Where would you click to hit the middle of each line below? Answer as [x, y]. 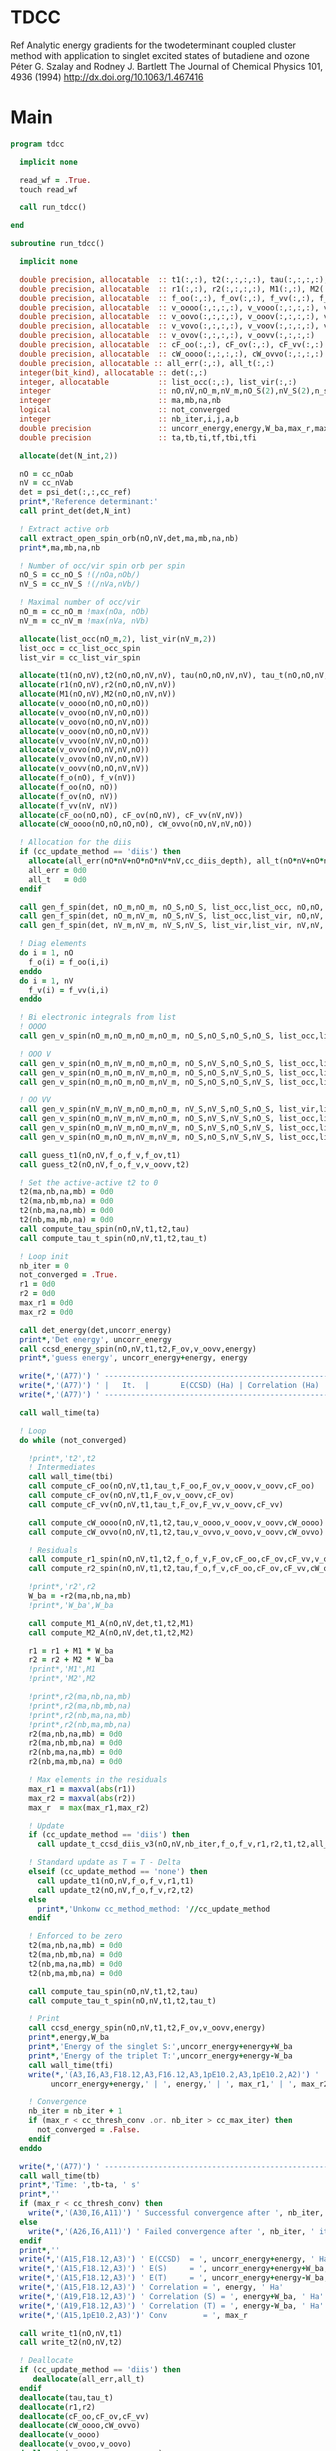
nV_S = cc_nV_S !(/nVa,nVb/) [80, 584]
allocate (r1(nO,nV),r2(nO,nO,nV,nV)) [98, 685]
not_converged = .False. [88, 2130]
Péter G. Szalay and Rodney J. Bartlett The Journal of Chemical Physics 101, [166, 66]
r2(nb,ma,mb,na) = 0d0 [75, 1762]
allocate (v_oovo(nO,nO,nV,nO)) [84, 722]
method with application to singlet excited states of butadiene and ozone [160, 55]
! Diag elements [53, 944]
